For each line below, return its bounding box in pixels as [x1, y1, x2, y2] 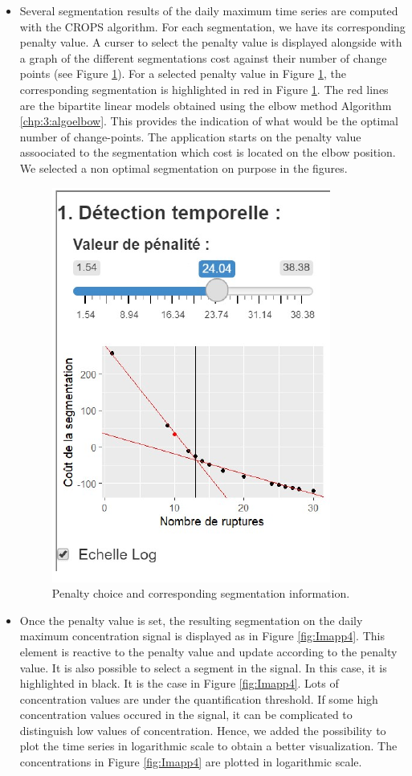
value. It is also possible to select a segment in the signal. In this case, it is [19, 659, 387, 676]
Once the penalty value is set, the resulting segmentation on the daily [19, 611, 363, 628]
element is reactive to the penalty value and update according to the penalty [19, 643, 398, 660]
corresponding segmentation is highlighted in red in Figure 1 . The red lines [19, 80, 389, 97]
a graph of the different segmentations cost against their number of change [19, 49, 387, 66]
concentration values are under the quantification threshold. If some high [19, 690, 378, 707]
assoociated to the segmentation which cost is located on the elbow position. [19, 144, 396, 161]
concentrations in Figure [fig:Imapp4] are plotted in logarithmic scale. [19, 754, 362, 770]
